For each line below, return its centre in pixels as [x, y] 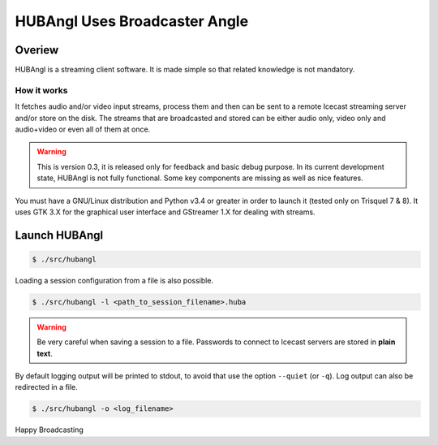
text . [45, 353]
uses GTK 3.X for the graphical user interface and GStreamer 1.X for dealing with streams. [165, 212]
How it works [41, 90]
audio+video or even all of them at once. [83, 129]
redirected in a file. [47, 387]
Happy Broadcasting [49, 430]
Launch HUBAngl [59, 235]
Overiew [37, 50]
